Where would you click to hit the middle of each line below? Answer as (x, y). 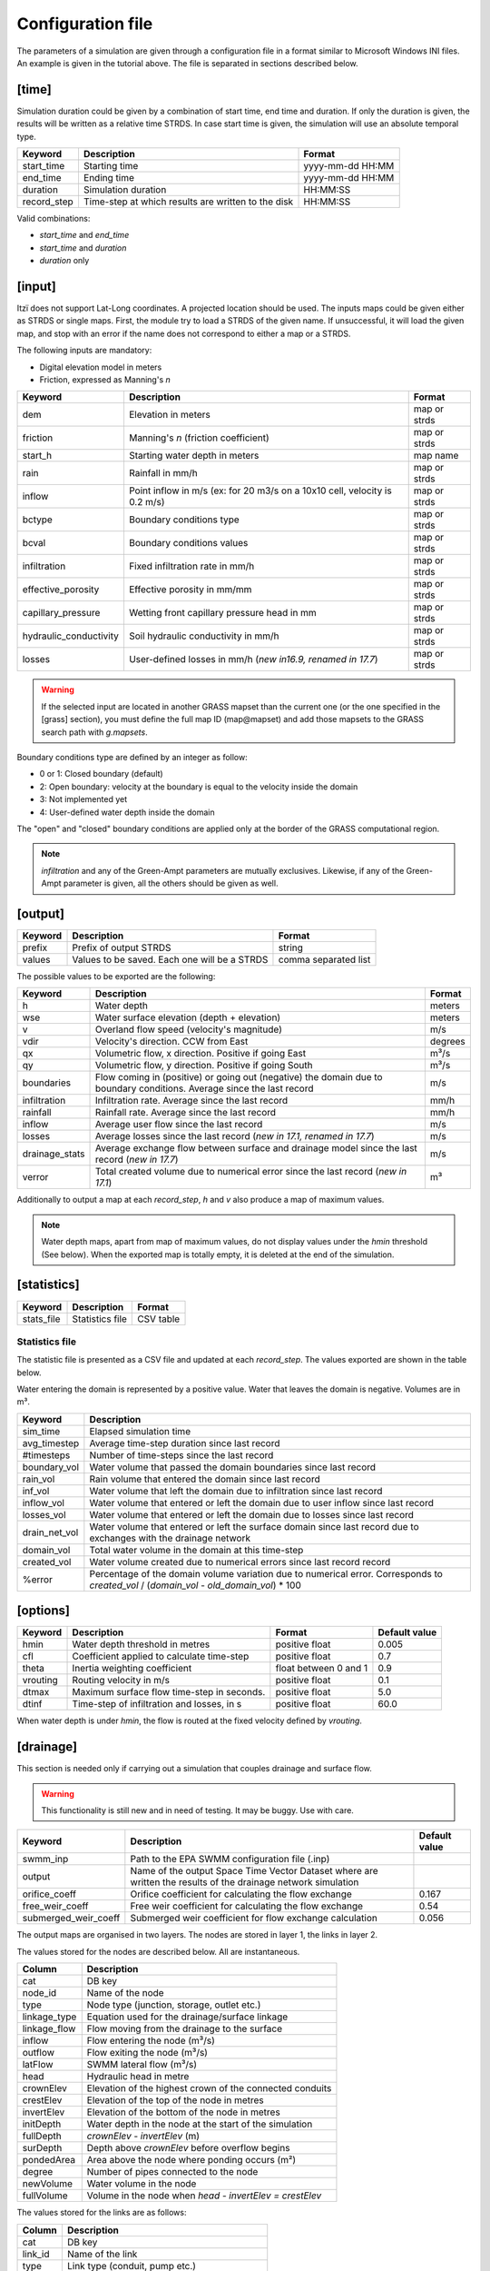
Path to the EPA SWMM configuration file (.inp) (230, 1859)
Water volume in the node (142, 2184)
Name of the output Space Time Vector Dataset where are (254, 1871)
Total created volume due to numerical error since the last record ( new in (251, 1172)
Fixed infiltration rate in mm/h (191, 566)
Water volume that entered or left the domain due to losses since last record (252, 1514)
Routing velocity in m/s (121, 1681)
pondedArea (49, 2160)
